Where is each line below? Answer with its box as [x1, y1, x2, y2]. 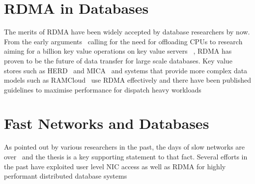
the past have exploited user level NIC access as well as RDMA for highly [4, 161, 226, 171]
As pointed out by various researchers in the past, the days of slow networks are [4, 142, 245, 152]
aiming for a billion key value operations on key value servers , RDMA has [4, 46, 232, 56]
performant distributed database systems [4, 171, 127, 181]
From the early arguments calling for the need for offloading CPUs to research [4, 36, 243, 46]
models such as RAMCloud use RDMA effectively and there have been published [4, 75, 252, 85]
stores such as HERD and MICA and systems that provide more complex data [4, 65, 248, 75]
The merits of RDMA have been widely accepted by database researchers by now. [4, 27, 250, 37]
